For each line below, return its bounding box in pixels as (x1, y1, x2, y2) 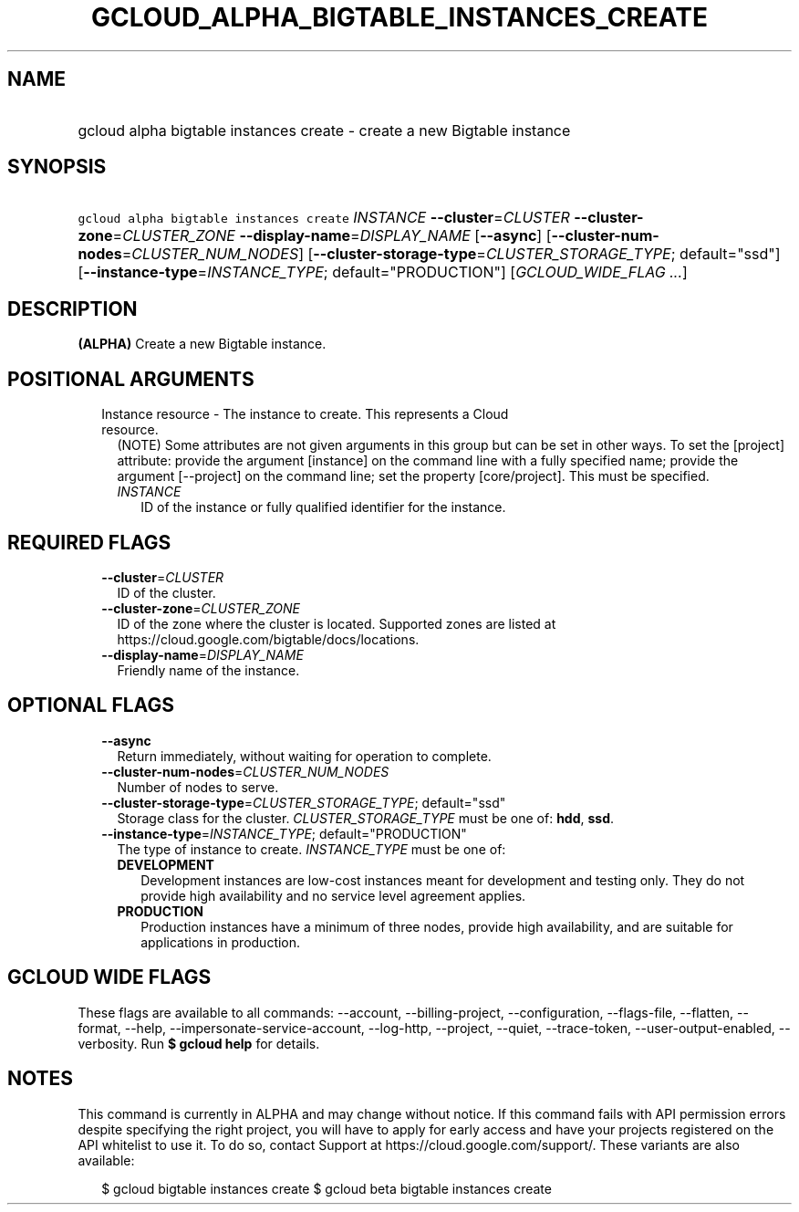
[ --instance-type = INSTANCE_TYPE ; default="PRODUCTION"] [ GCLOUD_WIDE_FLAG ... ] (78, 263, 688, 282)
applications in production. (140, 934, 301, 950)
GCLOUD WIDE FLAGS (7, 966, 212, 989)
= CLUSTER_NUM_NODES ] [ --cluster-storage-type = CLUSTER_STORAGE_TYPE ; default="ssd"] (121, 245, 781, 264)
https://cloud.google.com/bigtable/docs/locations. (117, 631, 420, 647)
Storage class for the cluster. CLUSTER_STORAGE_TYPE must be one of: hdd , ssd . (117, 810, 615, 826)
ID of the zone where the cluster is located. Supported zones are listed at (117, 615, 556, 632)
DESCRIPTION (7, 297, 138, 320)
